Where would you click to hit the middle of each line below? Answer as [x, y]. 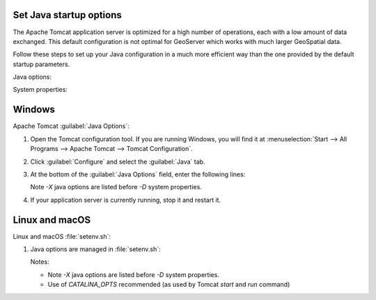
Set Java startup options [67, 15]
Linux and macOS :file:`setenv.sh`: [62, 236]
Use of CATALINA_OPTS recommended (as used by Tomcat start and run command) [169, 285]
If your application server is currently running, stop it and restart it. [126, 200]
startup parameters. [41, 64]
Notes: [40, 262]
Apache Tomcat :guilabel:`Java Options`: [71, 126]
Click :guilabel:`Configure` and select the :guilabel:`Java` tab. [118, 161]
